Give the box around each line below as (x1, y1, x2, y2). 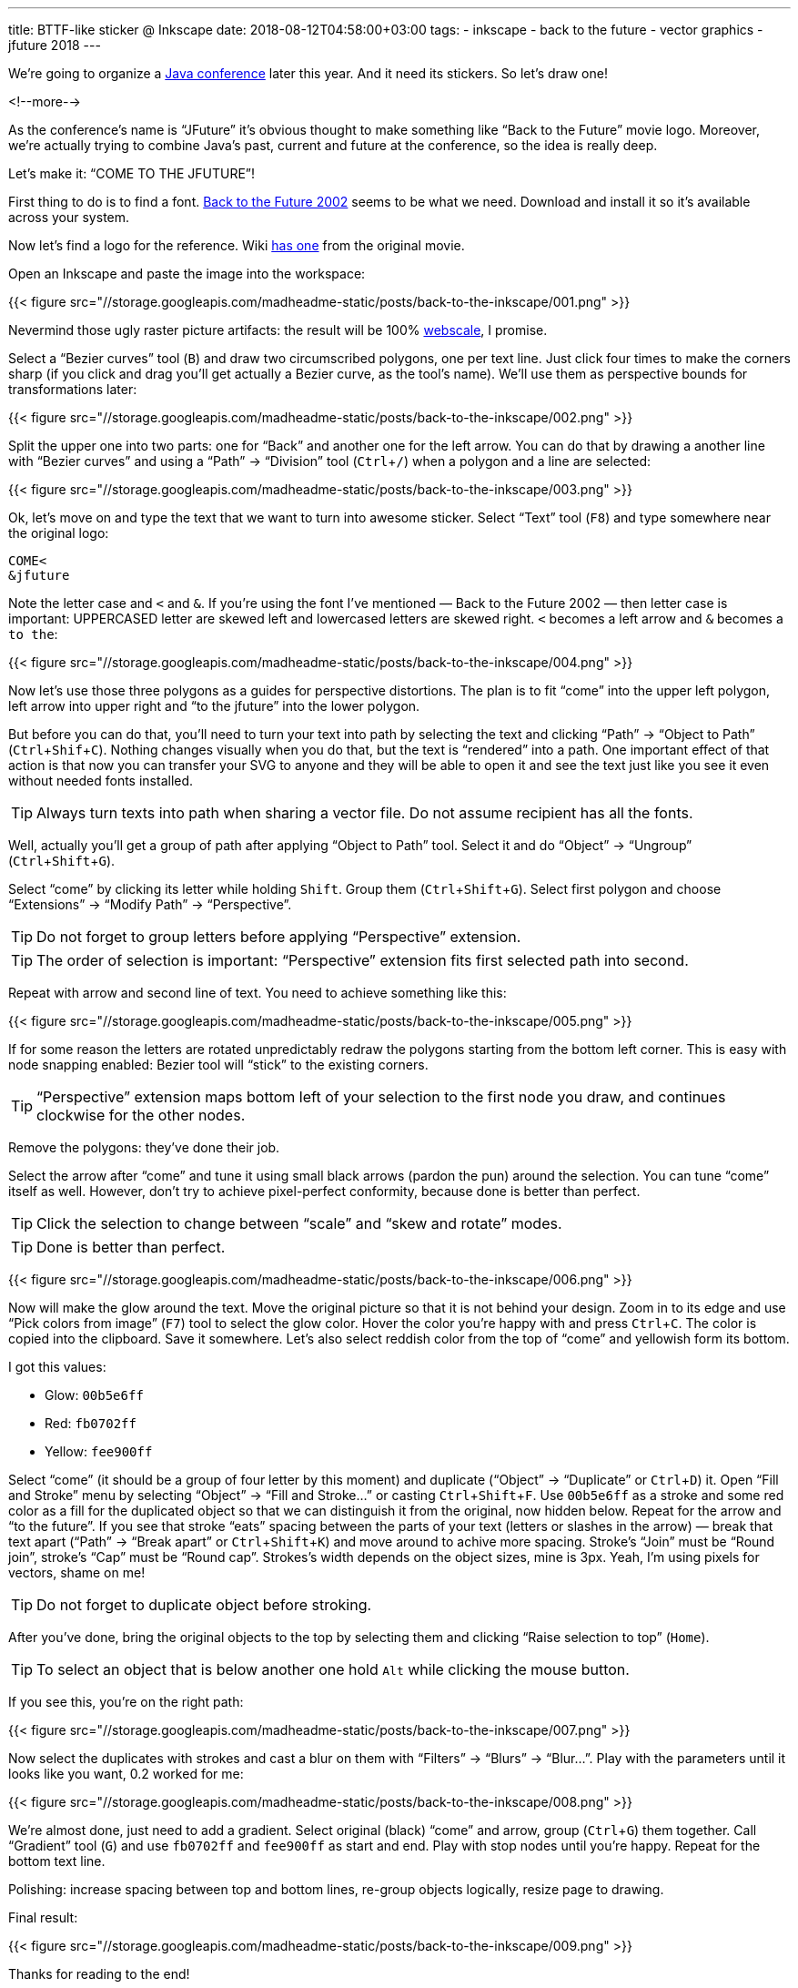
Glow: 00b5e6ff (45, 1387, 144, 1403)
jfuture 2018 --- (8, 37, 101, 53)
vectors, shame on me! (8, 1565, 146, 1580)
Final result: (8, 1910, 78, 1925)
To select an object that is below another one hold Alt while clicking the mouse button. (36, 1660, 630, 1679)
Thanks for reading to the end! (8, 1966, 190, 1982)
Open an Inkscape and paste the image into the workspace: (8, 266, 366, 281)
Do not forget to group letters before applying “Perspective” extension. (36, 928, 521, 946)
